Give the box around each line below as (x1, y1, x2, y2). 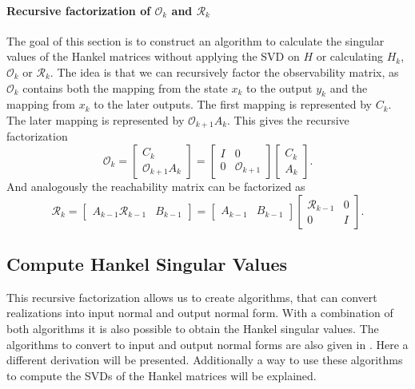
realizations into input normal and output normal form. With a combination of (6, 304, 393, 321)
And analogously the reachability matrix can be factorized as (6, 178, 305, 195)
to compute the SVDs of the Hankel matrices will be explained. (6, 367, 317, 383)
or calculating (316, 48, 383, 65)
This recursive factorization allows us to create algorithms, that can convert (6, 288, 377, 305)
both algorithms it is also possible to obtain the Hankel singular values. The (6, 320, 379, 336)
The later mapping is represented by (6, 111, 185, 128)
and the (329, 79, 368, 96)
